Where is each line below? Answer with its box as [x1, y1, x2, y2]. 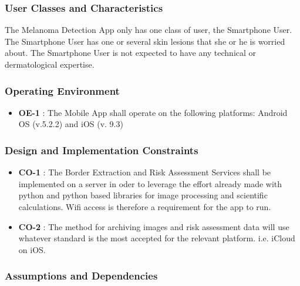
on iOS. [18, 243, 46, 255]
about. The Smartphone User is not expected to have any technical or [5, 46, 257, 59]
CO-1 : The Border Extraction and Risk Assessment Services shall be [18, 166, 271, 178]
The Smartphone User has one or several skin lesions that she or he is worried [5, 35, 285, 47]
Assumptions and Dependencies [5, 268, 158, 283]
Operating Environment [5, 83, 120, 98]
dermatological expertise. [5, 58, 95, 70]
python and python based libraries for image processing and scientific [18, 189, 268, 201]
